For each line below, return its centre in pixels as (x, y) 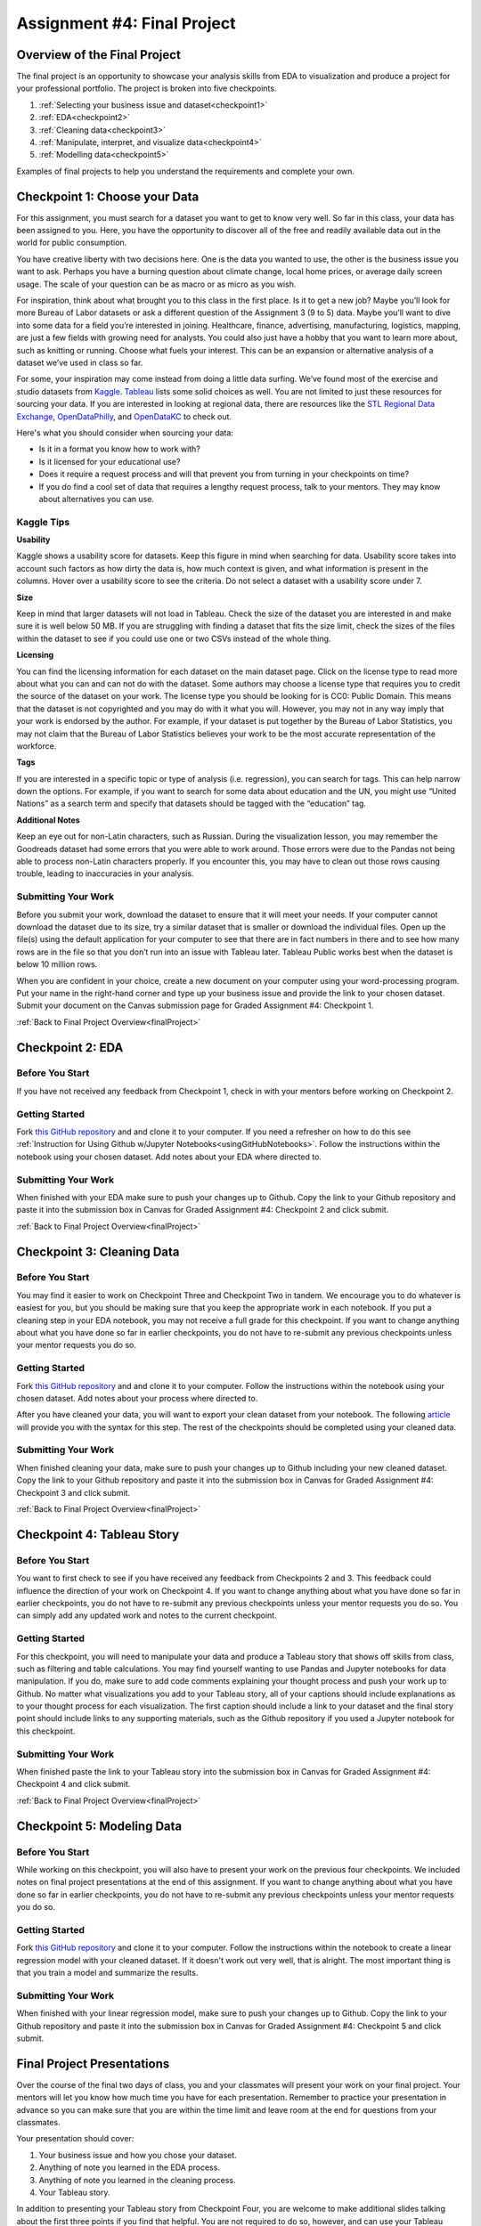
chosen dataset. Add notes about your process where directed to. (137, 1398)
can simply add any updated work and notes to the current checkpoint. (147, 1615)
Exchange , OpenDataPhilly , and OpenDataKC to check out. (124, 416)
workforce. (37, 746)
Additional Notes (48, 820)
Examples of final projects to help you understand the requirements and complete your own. (186, 171)
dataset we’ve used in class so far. (80, 362)
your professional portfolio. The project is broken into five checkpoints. (147, 88)
